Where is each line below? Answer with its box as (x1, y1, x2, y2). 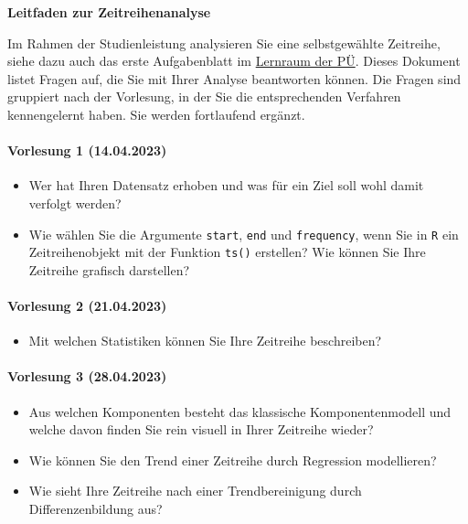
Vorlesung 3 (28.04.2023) (7, 367, 167, 386)
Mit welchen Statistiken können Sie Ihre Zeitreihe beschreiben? (28, 331, 382, 350)
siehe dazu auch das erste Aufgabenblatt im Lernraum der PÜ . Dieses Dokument (7, 51, 461, 70)
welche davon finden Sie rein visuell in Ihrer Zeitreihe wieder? (28, 420, 374, 439)
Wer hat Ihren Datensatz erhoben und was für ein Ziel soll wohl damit (28, 176, 424, 195)
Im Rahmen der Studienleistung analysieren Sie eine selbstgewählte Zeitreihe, (7, 33, 441, 52)
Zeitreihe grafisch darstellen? (28, 260, 190, 279)
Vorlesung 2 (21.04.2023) (7, 296, 167, 315)
